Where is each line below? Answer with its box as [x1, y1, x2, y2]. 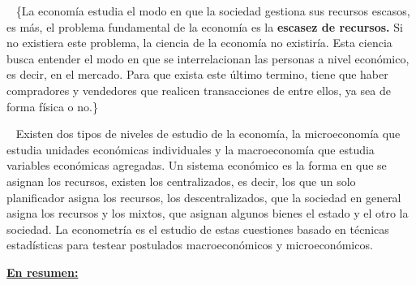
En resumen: [6, 263, 79, 280]
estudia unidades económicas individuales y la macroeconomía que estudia [6, 140, 375, 158]
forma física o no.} [6, 97, 98, 114]
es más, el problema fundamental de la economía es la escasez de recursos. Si [6, 18, 403, 35]
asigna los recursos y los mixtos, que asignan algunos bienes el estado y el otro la [6, 205, 409, 222]
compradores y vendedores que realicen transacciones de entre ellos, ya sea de [6, 81, 391, 98]
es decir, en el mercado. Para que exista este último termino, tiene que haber [6, 66, 388, 83]
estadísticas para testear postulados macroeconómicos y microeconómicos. [6, 236, 373, 253]
